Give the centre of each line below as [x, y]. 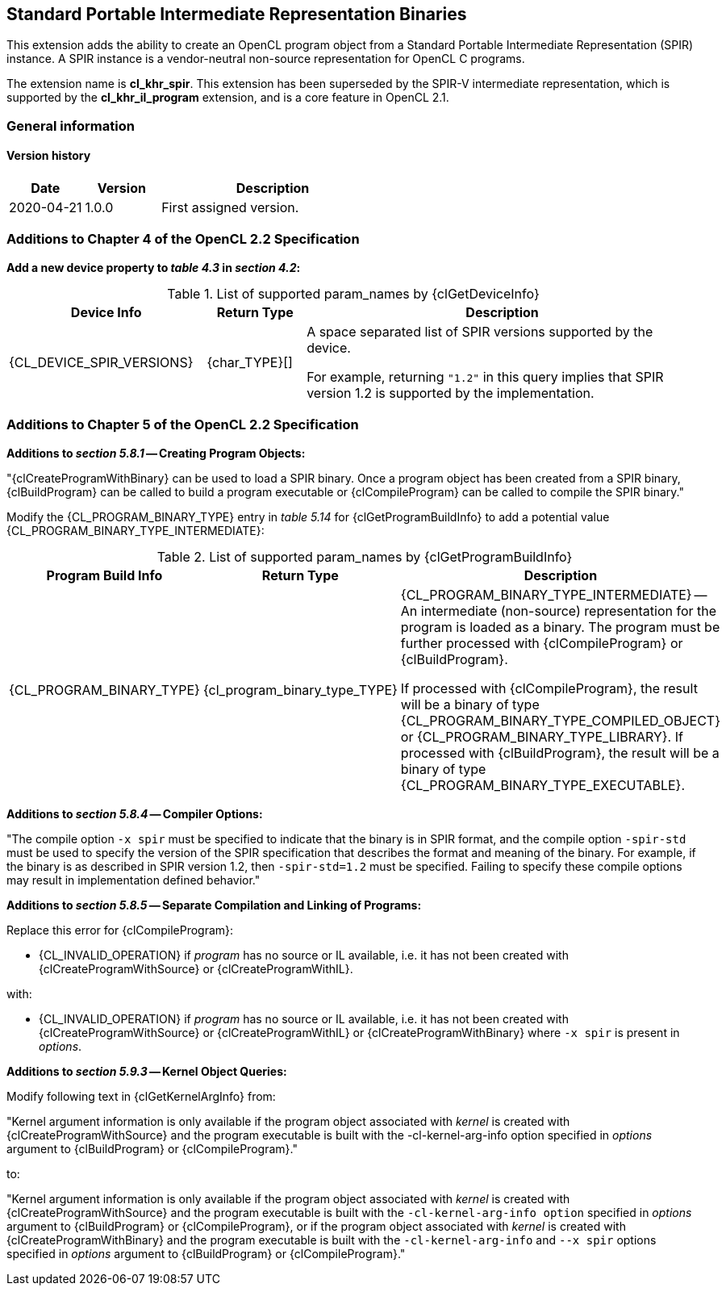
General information [71, 125]
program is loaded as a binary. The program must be [560, 627]
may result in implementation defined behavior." [134, 880]
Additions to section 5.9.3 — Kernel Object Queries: [147, 1071]
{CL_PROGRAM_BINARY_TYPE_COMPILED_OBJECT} [560, 720]
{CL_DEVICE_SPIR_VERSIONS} [101, 362]
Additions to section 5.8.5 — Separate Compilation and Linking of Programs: [214, 905]
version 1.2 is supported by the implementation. [451, 393]
